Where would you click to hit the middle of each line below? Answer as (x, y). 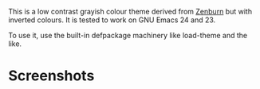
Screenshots (51, 76)
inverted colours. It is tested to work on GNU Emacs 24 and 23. (112, 20)
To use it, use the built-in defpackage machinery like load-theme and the (128, 35)
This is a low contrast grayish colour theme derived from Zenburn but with (130, 12)
